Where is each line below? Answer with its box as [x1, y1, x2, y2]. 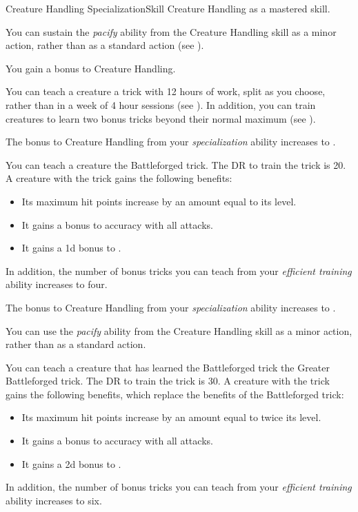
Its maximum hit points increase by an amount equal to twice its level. [21, 410, 321, 424]
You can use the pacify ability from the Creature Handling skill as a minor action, [6, 323, 352, 338]
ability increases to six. [6, 493, 102, 507]
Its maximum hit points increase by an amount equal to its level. [21, 194, 297, 208]
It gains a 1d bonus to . [21, 240, 121, 255]
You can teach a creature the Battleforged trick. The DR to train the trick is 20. [6, 157, 346, 172]
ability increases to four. [6, 277, 108, 291]
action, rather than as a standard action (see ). [6, 38, 204, 52]
